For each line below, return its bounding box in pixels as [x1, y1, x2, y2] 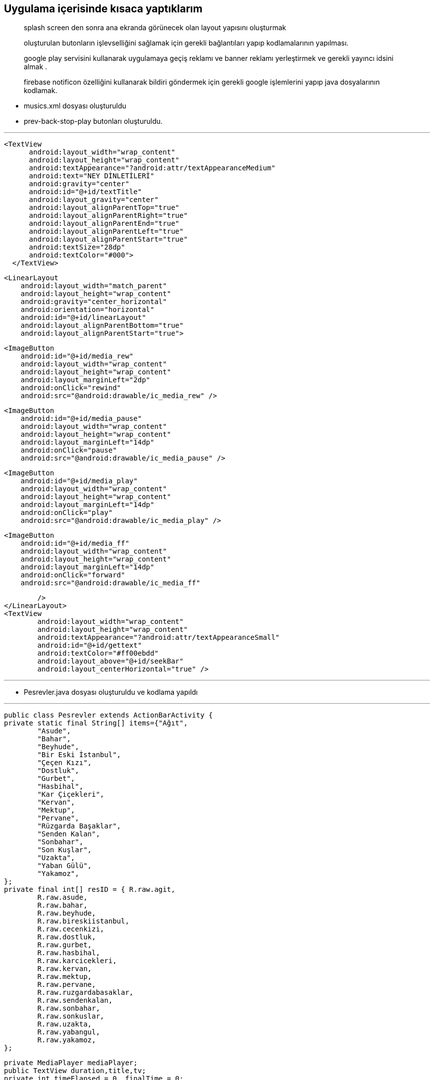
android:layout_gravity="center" [29, 196, 159, 204]
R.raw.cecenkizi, [37, 925, 105, 933]
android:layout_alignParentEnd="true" [29, 219, 180, 228]
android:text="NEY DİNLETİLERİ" [29, 172, 155, 180]
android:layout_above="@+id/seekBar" [37, 657, 184, 666]
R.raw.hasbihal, [37, 949, 100, 957]
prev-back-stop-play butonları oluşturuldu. [24, 117, 163, 126]
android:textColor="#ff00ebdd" [37, 649, 159, 658]
